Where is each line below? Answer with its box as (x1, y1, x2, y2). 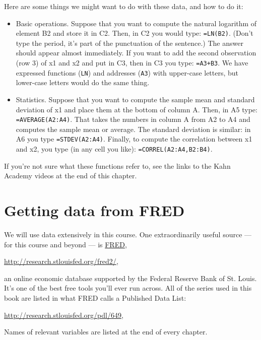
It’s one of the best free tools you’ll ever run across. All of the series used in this (4, 283, 252, 293)
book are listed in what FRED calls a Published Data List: (4, 292, 186, 303)
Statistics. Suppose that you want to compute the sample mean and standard (16, 94, 255, 104)
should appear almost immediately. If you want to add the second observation (16, 47, 256, 58)
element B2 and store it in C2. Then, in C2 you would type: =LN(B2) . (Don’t (16, 28, 253, 38)
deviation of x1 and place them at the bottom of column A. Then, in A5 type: (16, 104, 257, 114)
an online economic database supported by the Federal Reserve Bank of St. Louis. (4, 273, 257, 283)
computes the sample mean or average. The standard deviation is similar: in (16, 123, 251, 134)
